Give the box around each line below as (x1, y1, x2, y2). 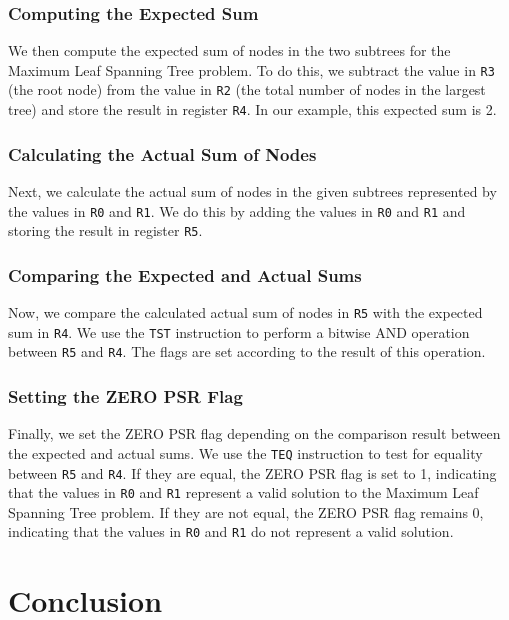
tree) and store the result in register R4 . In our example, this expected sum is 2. (8, 99, 497, 120)
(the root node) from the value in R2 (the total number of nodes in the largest (8, 79, 486, 100)
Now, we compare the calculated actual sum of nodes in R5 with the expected (8, 302, 483, 323)
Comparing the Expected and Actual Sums (8, 262, 362, 287)
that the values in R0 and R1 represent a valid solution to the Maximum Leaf (8, 482, 479, 503)
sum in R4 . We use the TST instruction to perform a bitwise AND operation (8, 321, 470, 342)
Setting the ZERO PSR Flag (8, 384, 243, 409)
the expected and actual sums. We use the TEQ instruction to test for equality (8, 442, 483, 463)
